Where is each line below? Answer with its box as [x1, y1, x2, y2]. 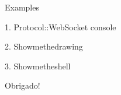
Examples [5, 1, 39, 13]
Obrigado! [5, 79, 40, 92]
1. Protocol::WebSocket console [5, 20, 116, 33]
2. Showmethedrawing [5, 40, 83, 52]
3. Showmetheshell [5, 59, 71, 72]
